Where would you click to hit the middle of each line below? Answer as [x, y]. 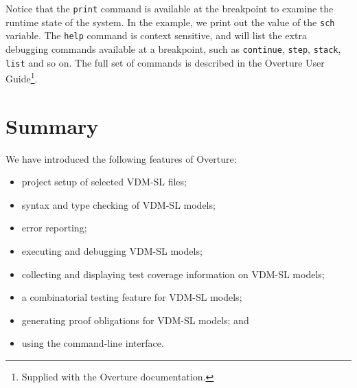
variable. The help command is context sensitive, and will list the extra [156, 35]
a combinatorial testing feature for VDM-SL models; [132, 297]
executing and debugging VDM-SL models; [112, 251]
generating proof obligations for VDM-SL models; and [135, 320]
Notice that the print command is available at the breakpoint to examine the [170, 8]
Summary [52, 125]
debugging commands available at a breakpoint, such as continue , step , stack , [173, 48]
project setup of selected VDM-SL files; [104, 182]
